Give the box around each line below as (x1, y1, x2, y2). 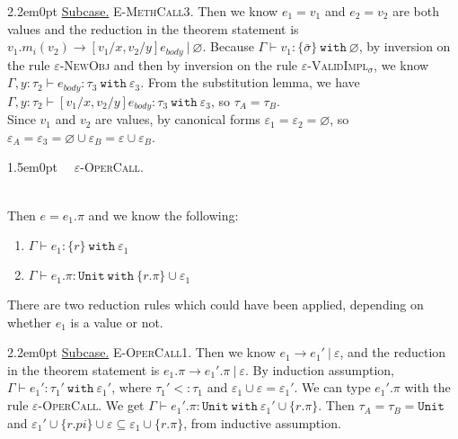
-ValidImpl (307, 55, 368, 74)
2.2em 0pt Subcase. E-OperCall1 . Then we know (7, 343, 276, 362)
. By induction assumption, (244, 360, 394, 379)
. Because (202, 37, 254, 56)
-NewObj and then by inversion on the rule (59, 55, 298, 74)
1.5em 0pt (7, 157, 58, 176)
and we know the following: (88, 205, 239, 224)
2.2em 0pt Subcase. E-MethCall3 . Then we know (7, 2, 278, 20)
